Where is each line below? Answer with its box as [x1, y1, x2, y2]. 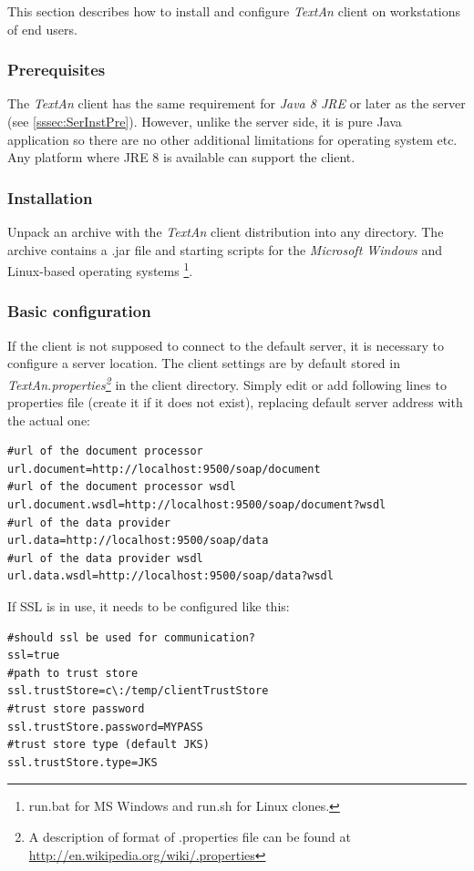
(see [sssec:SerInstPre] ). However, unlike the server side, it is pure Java [7, 112, 402, 130]
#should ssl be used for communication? [7, 630, 256, 644]
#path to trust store [7, 666, 139, 680]
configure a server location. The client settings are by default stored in [7, 354, 400, 373]
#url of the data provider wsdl [7, 551, 203, 565]
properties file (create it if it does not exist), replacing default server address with [7, 393, 463, 412]
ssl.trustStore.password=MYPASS [7, 720, 203, 733]
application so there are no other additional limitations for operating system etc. [7, 129, 458, 149]
